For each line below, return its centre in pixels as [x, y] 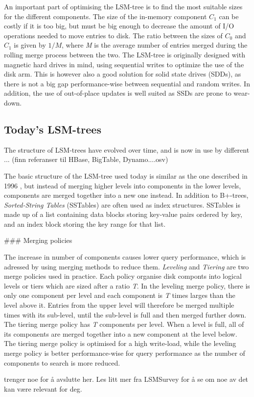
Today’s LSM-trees [53, 129]
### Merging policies [38, 240]
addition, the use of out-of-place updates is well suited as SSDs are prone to [118, 93]
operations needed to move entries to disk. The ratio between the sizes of [113, 35]
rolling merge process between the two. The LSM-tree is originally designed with [125, 54]
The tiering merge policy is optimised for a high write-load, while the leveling [120, 343]
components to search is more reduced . [62, 362]
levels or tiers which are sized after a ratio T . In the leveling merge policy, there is [127, 285]
